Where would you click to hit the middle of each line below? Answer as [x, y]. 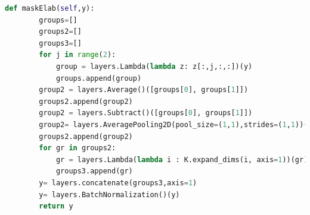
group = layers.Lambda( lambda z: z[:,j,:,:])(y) [154, 66]
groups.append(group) [99, 78]
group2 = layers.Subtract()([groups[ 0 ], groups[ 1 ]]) [146, 113]
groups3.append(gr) [94, 171]
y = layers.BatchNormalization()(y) [109, 195]
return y [56, 206]
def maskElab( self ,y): [50, 8]
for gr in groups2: [77, 148]
